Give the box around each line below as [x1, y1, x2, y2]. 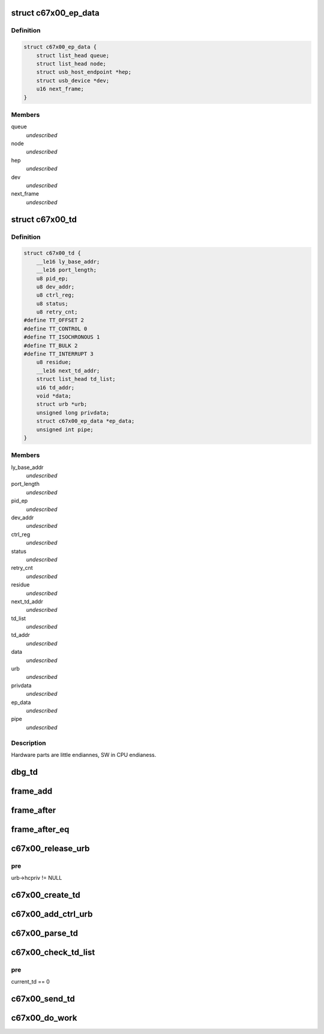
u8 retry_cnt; [36, 309, 78, 315]
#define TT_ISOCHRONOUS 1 [23, 333, 100, 341]
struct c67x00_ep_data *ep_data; [36, 417, 135, 425]
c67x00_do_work [11, 1013, 77, 1023]
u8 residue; [36, 359, 72, 366]
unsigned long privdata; [36, 409, 110, 416]
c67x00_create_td [11, 889, 80, 900]
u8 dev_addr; [36, 283, 75, 290]
